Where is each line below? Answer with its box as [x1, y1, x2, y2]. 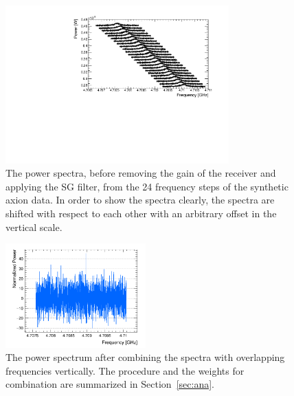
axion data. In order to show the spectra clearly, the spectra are [5, 192, 275, 207]
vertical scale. [5, 219, 63, 234]
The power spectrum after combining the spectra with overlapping [5, 350, 285, 364]
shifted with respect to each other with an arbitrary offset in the [5, 206, 277, 221]
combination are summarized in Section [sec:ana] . [5, 377, 214, 391]
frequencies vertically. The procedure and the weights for [5, 363, 245, 377]
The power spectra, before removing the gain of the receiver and [5, 166, 276, 180]
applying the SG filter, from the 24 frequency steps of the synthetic [5, 179, 289, 193]
